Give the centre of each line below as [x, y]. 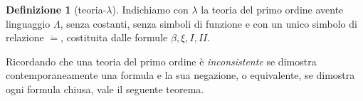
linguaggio [28, 23]
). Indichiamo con [150, 9]
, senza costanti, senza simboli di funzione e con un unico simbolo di [209, 23]
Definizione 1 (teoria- [56, 9]
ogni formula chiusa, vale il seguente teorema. [105, 89]
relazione [25, 37]
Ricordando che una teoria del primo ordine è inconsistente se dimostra [161, 61]
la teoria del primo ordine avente [272, 9]
